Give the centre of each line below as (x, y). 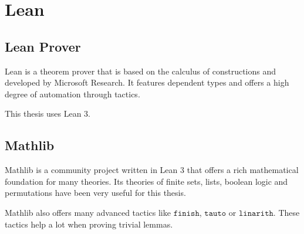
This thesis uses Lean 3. (48, 113)
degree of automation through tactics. (72, 94)
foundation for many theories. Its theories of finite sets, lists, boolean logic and (146, 181)
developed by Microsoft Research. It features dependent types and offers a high (147, 82)
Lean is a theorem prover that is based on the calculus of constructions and (141, 71)
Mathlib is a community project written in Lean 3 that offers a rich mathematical (152, 170)
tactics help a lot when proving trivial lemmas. (89, 224)
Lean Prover (43, 46)
